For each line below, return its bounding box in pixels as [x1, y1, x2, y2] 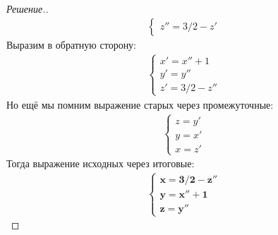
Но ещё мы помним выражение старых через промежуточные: [6, 97, 274, 112]
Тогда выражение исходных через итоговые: [6, 156, 195, 171]
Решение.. [6, 1, 49, 16]
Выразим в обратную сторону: [6, 37, 137, 52]
